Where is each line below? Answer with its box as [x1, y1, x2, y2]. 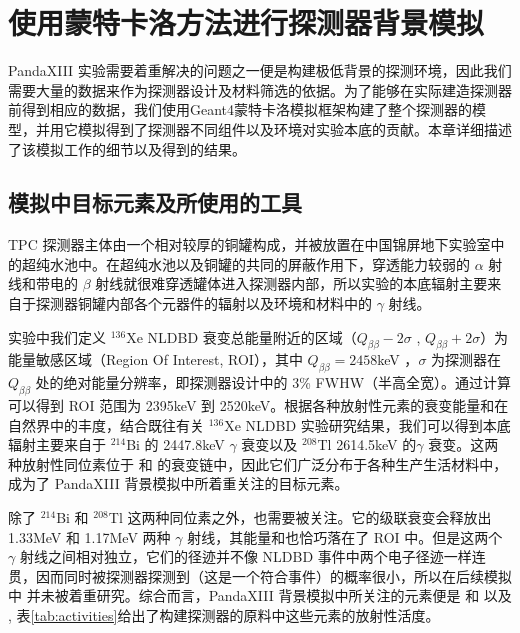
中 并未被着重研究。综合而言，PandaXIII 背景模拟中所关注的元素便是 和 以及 [8, 585, 512, 606]
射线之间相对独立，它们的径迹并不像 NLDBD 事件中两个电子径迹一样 [19, 546, 472, 567]
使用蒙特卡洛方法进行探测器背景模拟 [8, 2, 485, 43]
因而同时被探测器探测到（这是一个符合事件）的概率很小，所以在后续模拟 [35, 565, 512, 586]
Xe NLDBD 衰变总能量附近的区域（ [126, 326, 357, 347]
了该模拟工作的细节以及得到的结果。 [8, 138, 246, 159]
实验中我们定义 [8, 326, 106, 347]
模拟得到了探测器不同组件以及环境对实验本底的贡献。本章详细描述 [77, 118, 512, 139]
